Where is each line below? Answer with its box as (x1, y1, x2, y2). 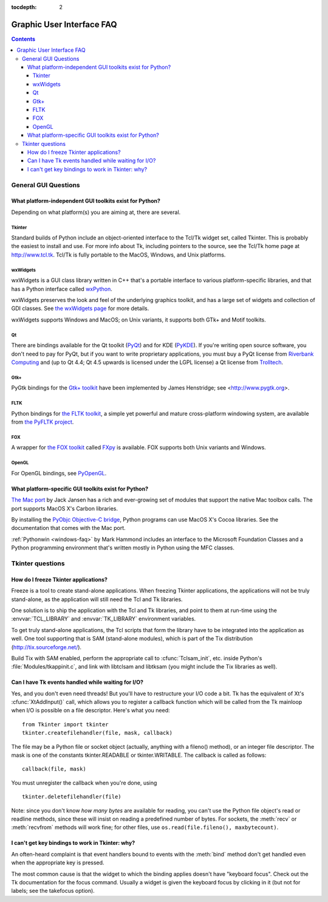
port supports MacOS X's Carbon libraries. (11, 504, 118, 512)
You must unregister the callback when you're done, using (11, 779, 157, 787)
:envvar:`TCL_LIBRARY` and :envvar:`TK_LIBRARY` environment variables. (11, 615, 196, 622)
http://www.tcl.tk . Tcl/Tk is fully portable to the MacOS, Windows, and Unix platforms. (11, 251, 226, 258)
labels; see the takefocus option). (11, 887, 95, 895)
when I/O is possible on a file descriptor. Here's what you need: (11, 707, 170, 714)
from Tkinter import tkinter (22, 721, 109, 728)
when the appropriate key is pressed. (11, 859, 104, 866)
